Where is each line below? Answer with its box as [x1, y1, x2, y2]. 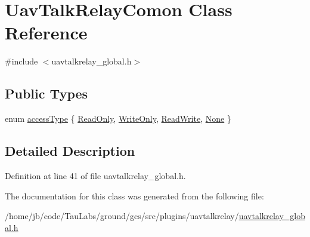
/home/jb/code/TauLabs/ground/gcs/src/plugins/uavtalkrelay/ [5, 210, 239, 222]
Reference [5, 20, 88, 45]
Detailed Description [5, 141, 135, 160]
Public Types [5, 84, 88, 103]
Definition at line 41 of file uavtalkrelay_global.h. [5, 169, 186, 181]
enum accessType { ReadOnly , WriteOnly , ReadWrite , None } [5, 112, 231, 125]
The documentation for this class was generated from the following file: [5, 189, 264, 202]
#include [5, 55, 38, 67]
